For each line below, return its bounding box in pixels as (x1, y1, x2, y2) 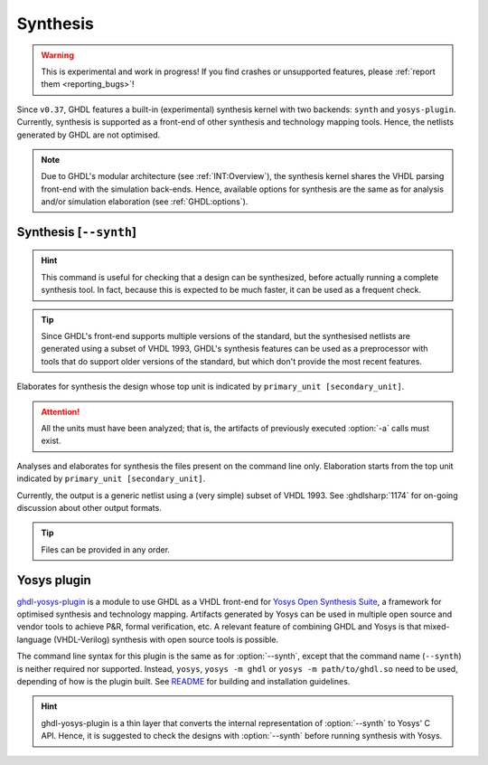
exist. (41, 435, 61, 447)
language (16, 634, 52, 645)
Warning (41, 50, 74, 61)
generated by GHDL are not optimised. (16, 129, 161, 140)
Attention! (41, 406, 80, 417)
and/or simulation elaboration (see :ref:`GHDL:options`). (41, 196, 249, 207)
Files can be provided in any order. (41, 543, 171, 555)
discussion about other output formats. (16, 502, 162, 513)
